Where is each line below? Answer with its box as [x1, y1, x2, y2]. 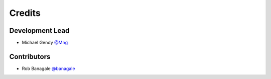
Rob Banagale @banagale [22, 65, 75, 72]
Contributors [9, 52, 51, 61]
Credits [9, 7, 41, 18]
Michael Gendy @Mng [22, 40, 68, 46]
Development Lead [9, 26, 70, 35]
